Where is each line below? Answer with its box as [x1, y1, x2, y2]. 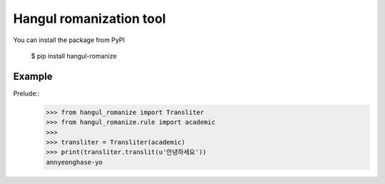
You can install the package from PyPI [13, 36, 125, 44]
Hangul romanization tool [13, 11, 166, 26]
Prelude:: [13, 89, 40, 98]
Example [13, 70, 53, 82]
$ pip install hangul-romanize [31, 51, 117, 60]
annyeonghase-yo [46, 158, 103, 166]
